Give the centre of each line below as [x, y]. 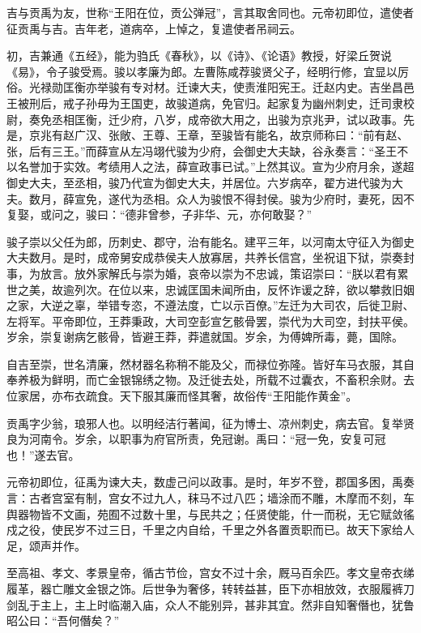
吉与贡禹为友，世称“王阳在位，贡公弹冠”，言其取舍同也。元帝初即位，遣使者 [210, 12]
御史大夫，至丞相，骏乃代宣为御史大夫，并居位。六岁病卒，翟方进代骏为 [199, 182]
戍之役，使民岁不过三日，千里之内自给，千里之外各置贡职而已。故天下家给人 [210, 530]
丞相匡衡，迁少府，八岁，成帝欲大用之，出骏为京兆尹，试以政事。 [227, 119]
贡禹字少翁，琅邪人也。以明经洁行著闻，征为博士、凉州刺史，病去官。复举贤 [210, 423]
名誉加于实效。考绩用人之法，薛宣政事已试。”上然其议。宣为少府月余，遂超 [216, 167]
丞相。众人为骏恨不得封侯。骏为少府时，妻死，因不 [278, 198]
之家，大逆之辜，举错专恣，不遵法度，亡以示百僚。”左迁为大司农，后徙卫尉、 [210, 305]
